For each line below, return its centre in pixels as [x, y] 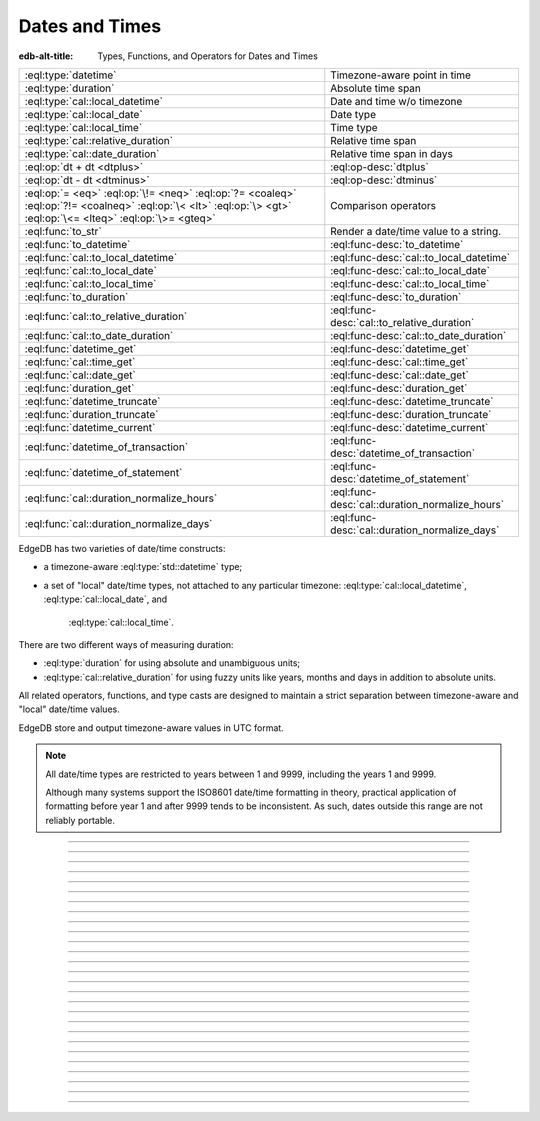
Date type [353, 114]
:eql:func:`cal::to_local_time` [90, 283]
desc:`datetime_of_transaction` [402, 453]
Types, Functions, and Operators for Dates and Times [208, 56]
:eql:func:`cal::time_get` [80, 362]
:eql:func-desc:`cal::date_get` [399, 375]
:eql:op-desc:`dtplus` [379, 167]
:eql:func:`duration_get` [79, 388]
